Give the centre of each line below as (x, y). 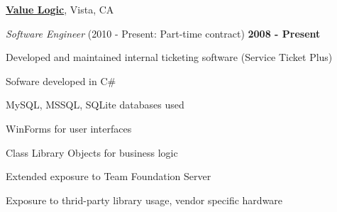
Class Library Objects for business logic (92, 152)
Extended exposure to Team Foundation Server (109, 176)
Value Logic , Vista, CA (60, 9)
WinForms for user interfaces (69, 128)
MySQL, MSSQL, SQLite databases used (95, 105)
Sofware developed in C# (61, 80)
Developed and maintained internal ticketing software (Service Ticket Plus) (169, 57)
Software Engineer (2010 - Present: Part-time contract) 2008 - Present (163, 33)
